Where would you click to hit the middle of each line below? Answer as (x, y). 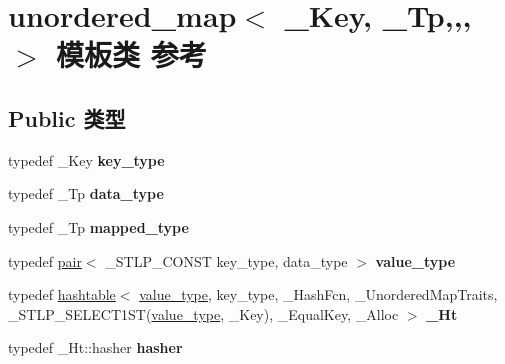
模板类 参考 (131, 54)
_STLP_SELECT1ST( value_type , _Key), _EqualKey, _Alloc (203, 313)
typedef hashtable (62, 294)
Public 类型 (67, 117)
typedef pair (45, 260)
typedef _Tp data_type (86, 193)
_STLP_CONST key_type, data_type (226, 260)
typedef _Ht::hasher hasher (95, 347)
